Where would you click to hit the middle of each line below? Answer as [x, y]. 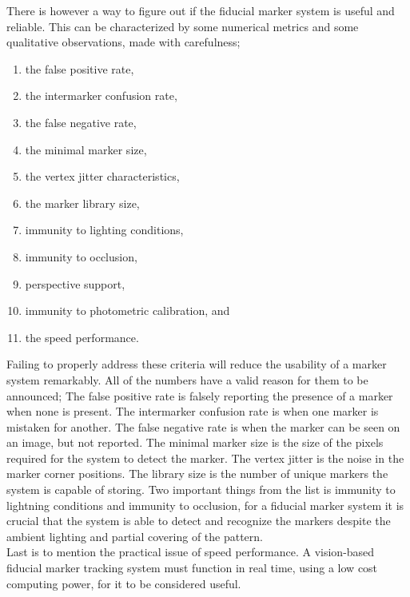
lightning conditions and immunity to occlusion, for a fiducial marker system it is [205, 505]
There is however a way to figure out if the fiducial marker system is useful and [201, 10]
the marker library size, [82, 203]
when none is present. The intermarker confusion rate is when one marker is [193, 411]
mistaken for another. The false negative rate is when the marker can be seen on [203, 426]
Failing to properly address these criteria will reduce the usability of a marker [197, 364]
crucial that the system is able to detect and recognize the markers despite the [199, 521]
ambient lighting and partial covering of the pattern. [135, 536]
